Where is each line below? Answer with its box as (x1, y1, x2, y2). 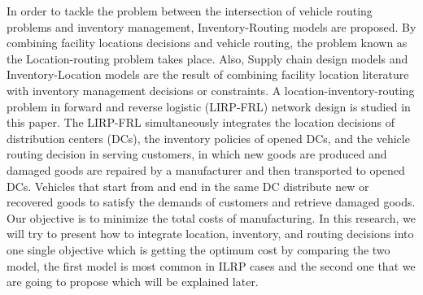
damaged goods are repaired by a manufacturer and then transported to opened (7, 161, 405, 178)
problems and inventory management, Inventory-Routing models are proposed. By (7, 18, 416, 35)
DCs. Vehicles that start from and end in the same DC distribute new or (7, 177, 369, 194)
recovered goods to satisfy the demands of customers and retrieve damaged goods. (7, 193, 416, 210)
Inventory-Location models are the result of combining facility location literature (7, 66, 409, 83)
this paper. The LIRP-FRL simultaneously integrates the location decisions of (7, 114, 395, 131)
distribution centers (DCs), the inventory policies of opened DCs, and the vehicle (7, 129, 410, 146)
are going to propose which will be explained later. (7, 273, 259, 290)
